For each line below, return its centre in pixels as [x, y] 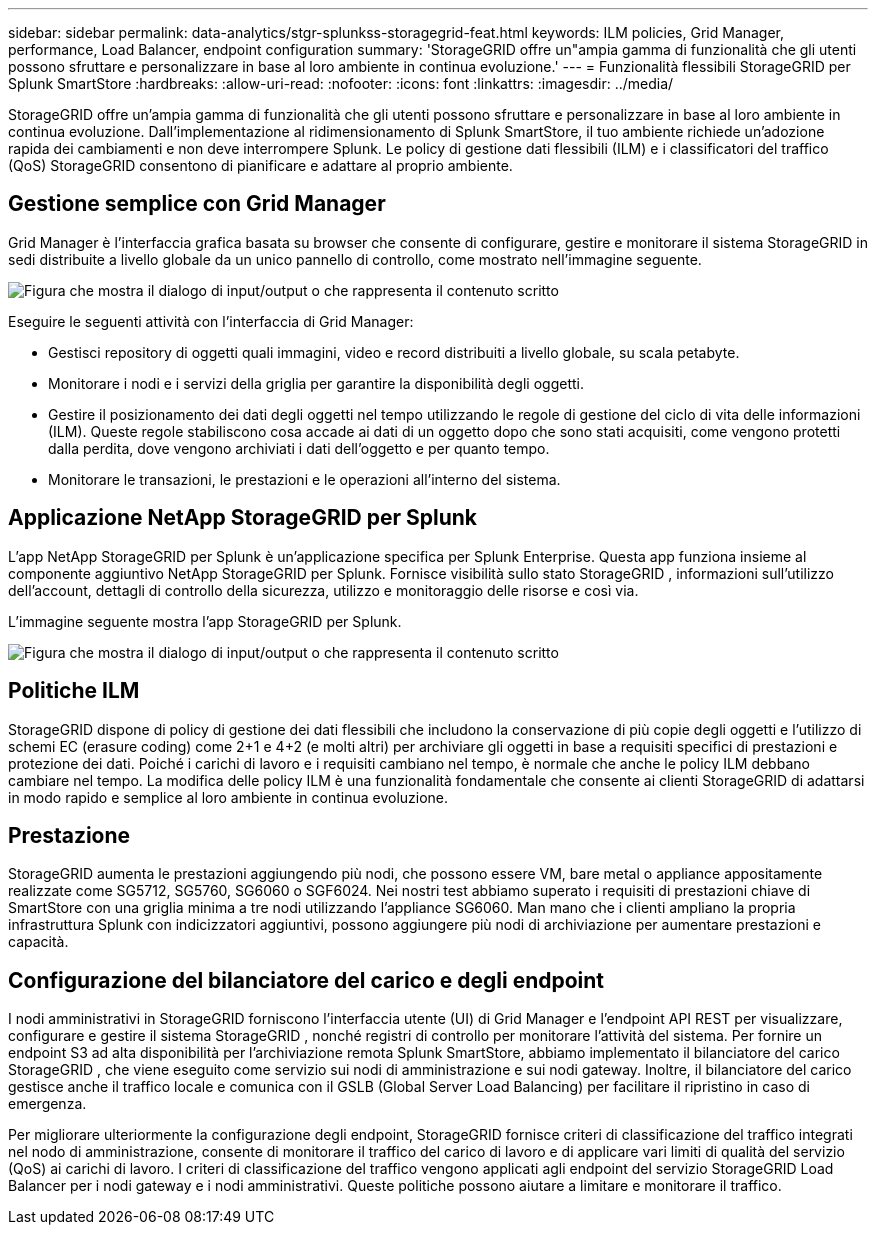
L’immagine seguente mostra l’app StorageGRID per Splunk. [205, 621]
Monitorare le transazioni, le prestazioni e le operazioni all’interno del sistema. [304, 479]
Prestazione [69, 835]
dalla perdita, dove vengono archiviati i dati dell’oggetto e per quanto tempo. [299, 448]
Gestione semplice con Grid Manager [197, 204]
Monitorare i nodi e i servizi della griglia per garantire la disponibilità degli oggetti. [316, 383]
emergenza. [47, 1104]
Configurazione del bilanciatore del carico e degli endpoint [306, 980]
